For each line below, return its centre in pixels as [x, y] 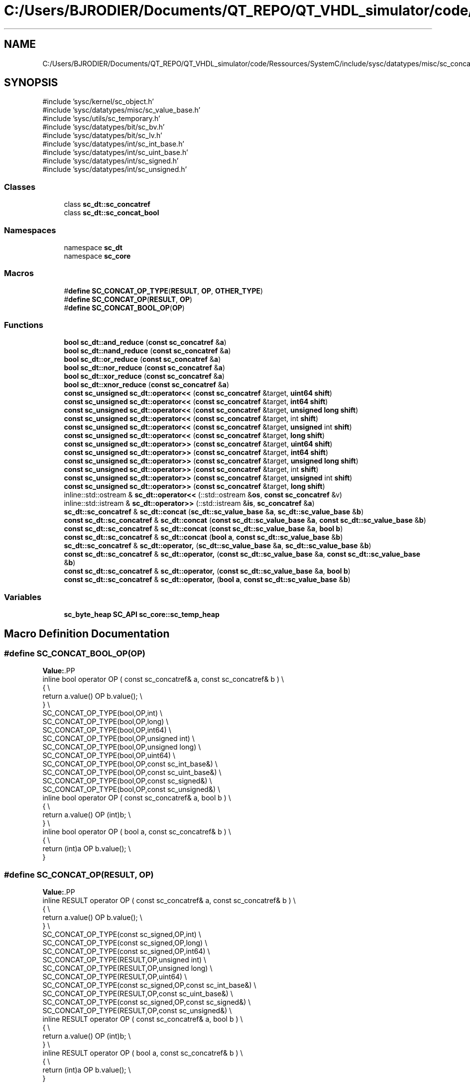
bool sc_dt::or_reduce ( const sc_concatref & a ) [142, 359]
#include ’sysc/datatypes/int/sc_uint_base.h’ [115, 153]
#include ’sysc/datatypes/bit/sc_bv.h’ [104, 127]
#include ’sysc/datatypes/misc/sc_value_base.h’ [121, 110]
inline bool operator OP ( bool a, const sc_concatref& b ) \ [137, 832]
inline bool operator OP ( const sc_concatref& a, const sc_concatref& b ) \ [163, 679]
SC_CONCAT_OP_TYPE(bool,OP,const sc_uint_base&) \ [132, 773]
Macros [19, 273]
